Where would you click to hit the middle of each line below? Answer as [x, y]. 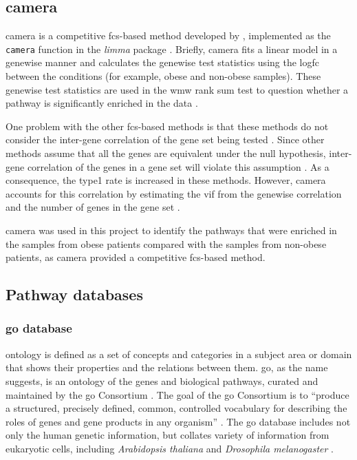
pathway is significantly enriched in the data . [102, 103]
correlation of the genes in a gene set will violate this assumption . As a [178, 166]
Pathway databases [74, 294]
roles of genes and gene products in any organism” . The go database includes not [178, 421]
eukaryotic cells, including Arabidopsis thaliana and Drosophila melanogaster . [170, 448]
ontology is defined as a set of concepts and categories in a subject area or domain [179, 354]
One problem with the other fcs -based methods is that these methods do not [167, 126]
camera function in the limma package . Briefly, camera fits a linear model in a [172, 49]
